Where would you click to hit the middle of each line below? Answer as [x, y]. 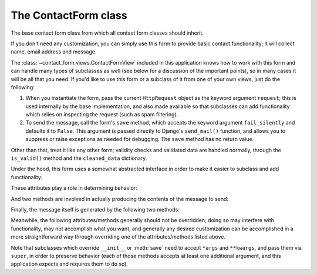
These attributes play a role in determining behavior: [74, 188]
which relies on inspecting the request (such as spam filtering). [102, 115]
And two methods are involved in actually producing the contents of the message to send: [120, 199]
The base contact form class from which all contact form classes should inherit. [107, 33]
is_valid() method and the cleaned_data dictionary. [79, 158]
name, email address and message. [54, 52]
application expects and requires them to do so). [70, 264]
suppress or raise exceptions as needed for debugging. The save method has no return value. [140, 139]
